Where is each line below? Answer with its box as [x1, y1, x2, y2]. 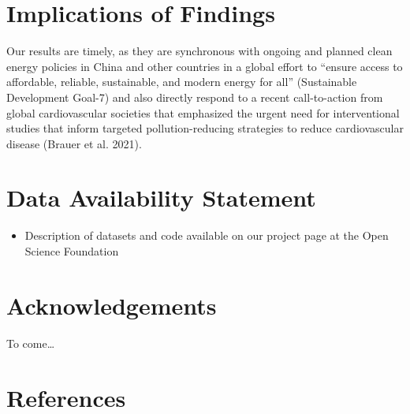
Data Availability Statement [6, 181, 316, 214]
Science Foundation [24, 243, 119, 259]
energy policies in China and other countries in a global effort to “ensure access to [6, 58, 403, 74]
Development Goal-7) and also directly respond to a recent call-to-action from [6, 88, 383, 105]
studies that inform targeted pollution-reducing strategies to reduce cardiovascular [6, 120, 404, 136]
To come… [6, 334, 55, 351]
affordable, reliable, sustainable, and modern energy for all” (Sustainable [6, 73, 357, 90]
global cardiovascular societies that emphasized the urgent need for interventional [6, 104, 400, 121]
